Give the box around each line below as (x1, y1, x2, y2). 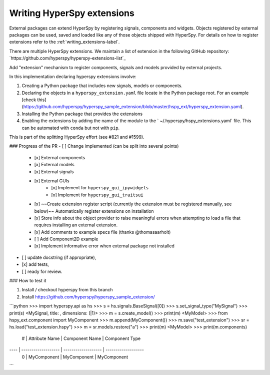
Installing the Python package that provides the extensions (21, 111, 142, 117)
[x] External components (34, 154, 85, 160)
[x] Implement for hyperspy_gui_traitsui (51, 192, 143, 198)
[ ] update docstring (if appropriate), (21, 254, 96, 260)
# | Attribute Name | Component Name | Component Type (21, 335, 141, 341)
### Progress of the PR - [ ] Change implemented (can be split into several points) (9, 143, 179, 149)
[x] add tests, (21, 261, 49, 267)
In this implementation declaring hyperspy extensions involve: (9, 73, 137, 80)
